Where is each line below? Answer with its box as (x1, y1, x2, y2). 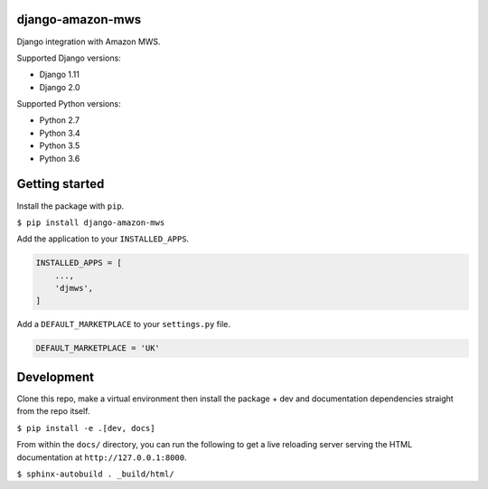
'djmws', (54, 283, 94, 294)
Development (16, 369, 95, 384)
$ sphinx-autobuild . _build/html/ (16, 468, 175, 479)
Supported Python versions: (16, 99, 121, 109)
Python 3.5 (39, 140, 80, 151)
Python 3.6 (39, 153, 80, 164)
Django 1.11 (39, 69, 80, 80)
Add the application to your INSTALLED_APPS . (16, 233, 190, 244)
